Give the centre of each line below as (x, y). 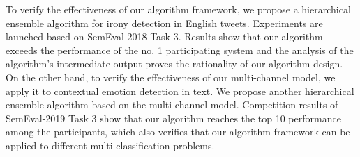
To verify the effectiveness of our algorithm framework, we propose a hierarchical (178, 9)
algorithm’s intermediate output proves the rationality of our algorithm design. (174, 64)
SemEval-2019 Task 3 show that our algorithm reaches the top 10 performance (173, 118)
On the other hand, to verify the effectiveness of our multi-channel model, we (171, 77)
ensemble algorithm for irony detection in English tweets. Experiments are (164, 23)
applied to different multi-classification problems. (110, 145)
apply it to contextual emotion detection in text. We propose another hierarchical (180, 91)
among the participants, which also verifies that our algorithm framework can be (178, 132)
